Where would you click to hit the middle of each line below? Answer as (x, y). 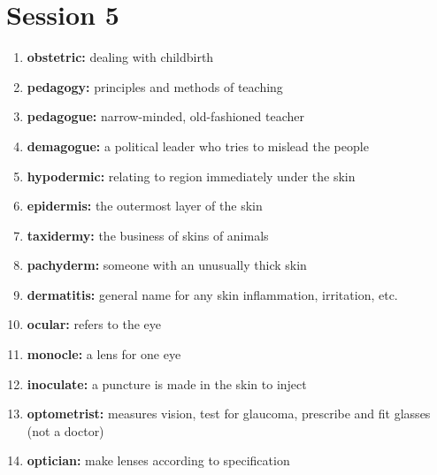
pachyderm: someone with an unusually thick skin (167, 265)
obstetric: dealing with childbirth (120, 57)
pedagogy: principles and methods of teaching (155, 86)
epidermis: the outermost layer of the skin (145, 206)
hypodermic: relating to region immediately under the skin (191, 176)
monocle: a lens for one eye (104, 354)
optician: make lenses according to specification (158, 460)
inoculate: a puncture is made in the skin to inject (167, 383)
